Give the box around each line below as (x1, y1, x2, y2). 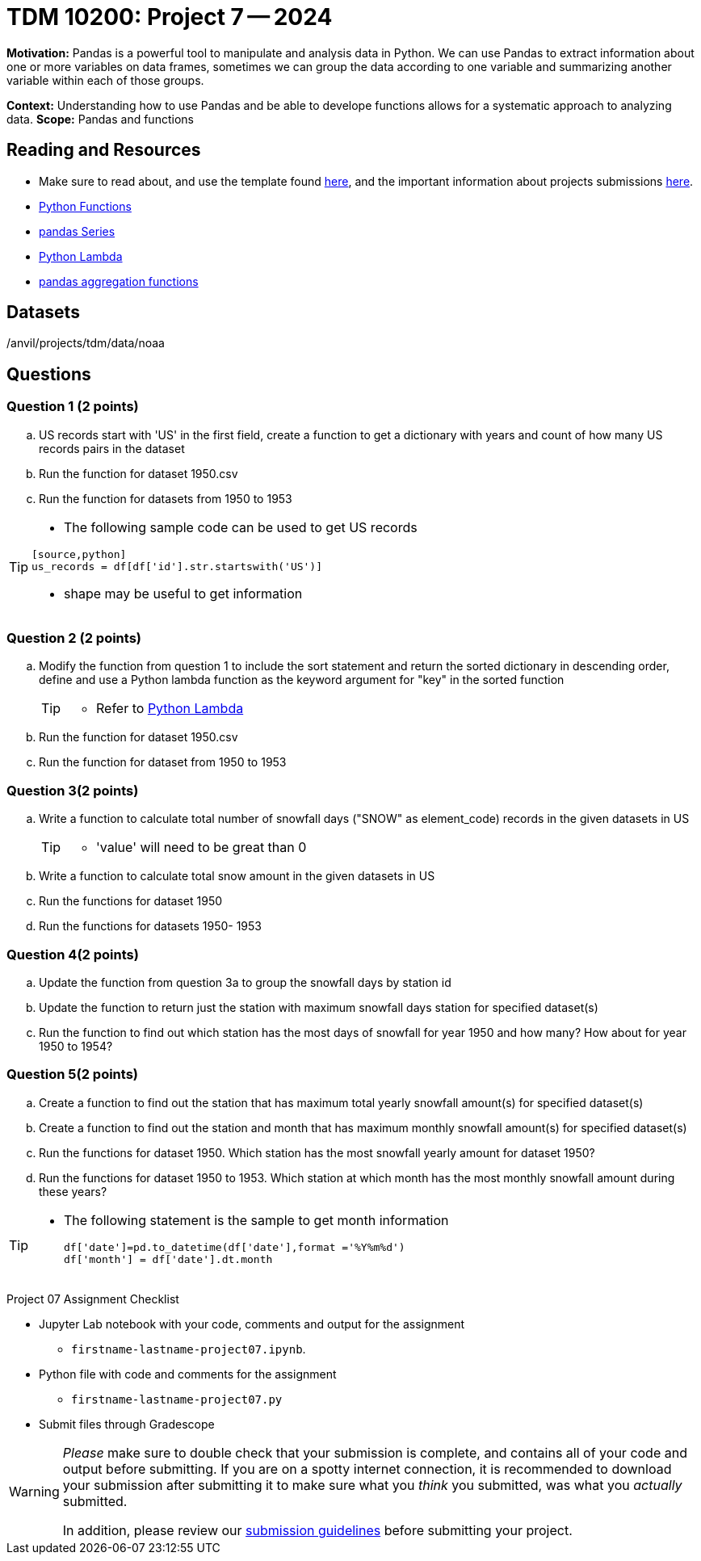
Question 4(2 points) (6, 946, 139, 963)
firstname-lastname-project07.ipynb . (71, 1341, 306, 1356)
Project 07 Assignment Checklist (6, 1291, 179, 1306)
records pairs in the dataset (39, 441, 185, 455)
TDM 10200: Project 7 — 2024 (6, 3, 333, 31)
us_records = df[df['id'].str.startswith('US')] (31, 560, 323, 573)
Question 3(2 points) (6, 782, 139, 799)
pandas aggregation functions (39, 274, 199, 288)
